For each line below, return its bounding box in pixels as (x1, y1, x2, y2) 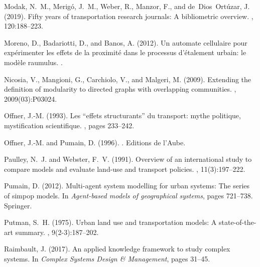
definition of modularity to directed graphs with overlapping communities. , (4, 84, 236, 94)
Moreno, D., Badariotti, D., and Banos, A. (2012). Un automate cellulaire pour (4, 37, 247, 48)
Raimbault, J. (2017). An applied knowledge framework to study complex (4, 243, 230, 254)
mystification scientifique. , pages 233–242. (4, 120, 135, 130)
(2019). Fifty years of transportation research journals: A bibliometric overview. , (4, 11, 253, 21)
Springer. (4, 200, 32, 210)
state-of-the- (218, 217, 256, 227)
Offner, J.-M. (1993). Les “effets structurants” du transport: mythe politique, (4, 110, 241, 121)
